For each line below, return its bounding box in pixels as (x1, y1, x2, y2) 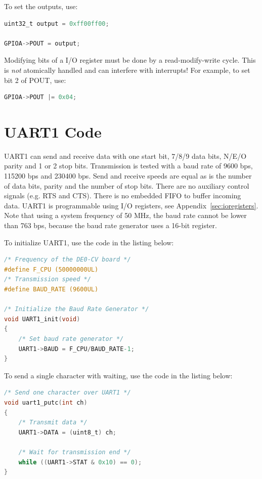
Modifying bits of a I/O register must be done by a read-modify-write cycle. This (4, 55, 256, 65)
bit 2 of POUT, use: (4, 74, 66, 85)
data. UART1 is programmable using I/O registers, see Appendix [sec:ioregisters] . (4, 200, 258, 210)
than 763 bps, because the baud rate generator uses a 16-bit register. (4, 220, 217, 231)
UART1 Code (4, 121, 102, 142)
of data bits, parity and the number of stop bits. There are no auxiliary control (4, 180, 249, 191)
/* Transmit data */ (18, 419, 88, 426)
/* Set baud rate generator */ (18, 335, 124, 342)
